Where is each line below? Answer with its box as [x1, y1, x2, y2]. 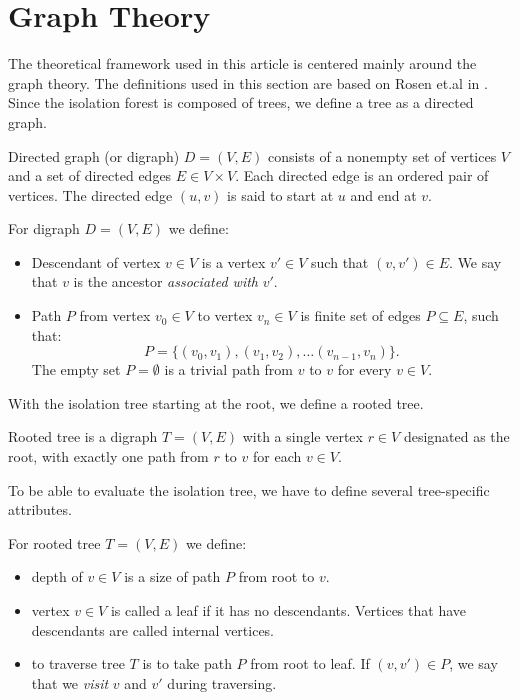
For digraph [8, 218, 80, 239]
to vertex [197, 305, 253, 326]
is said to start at [227, 184, 334, 205]
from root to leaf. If [250, 653, 370, 674]
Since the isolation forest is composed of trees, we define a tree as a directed [8, 92, 474, 113]
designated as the [403, 426, 510, 447]
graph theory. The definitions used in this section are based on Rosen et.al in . [8, 72, 488, 93]
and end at [350, 184, 417, 205]
